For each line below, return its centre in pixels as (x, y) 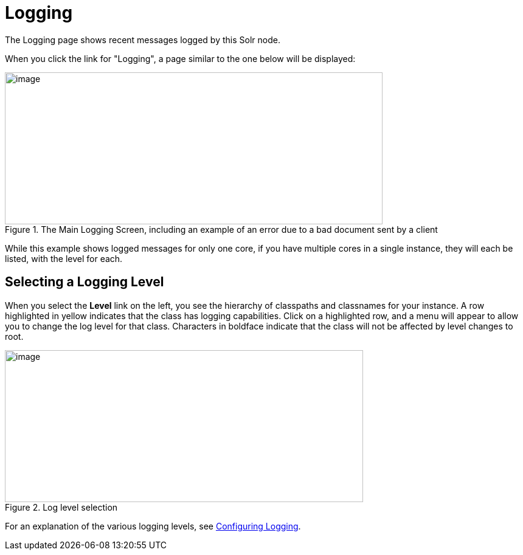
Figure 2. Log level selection (61, 507)
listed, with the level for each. (64, 258)
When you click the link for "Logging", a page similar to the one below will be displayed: (180, 58)
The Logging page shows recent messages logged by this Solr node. (143, 40)
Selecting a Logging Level (85, 282)
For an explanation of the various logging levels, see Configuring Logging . (153, 526)
